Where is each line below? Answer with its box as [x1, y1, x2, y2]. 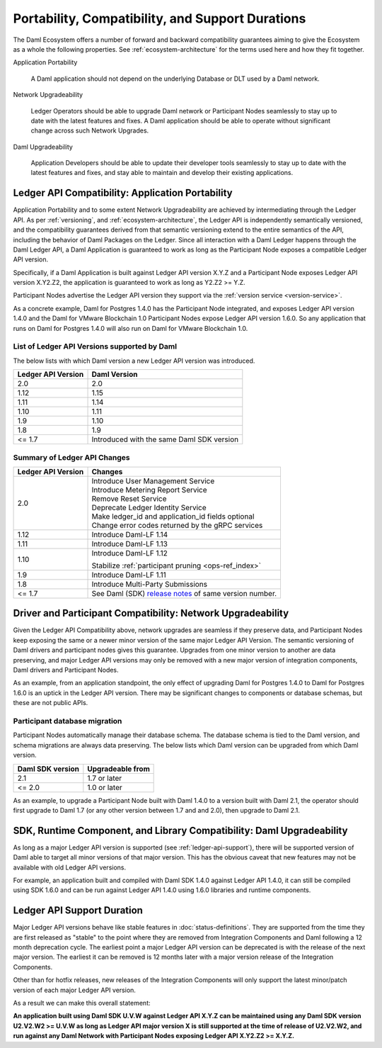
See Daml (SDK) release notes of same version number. [91, 588, 277, 598]
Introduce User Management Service [91, 475, 215, 485]
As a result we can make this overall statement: [13, 999, 151, 1007]
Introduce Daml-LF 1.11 [91, 570, 166, 580]
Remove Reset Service [91, 493, 167, 503]
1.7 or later [87, 773, 122, 783]
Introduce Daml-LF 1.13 [91, 539, 168, 548]
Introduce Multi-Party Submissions [91, 579, 208, 589]
